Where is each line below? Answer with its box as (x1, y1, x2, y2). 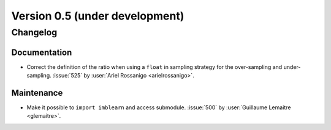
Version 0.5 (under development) (11, 9, 185, 23)
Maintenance (11, 87, 63, 98)
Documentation (11, 47, 72, 57)
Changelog (11, 27, 58, 38)
